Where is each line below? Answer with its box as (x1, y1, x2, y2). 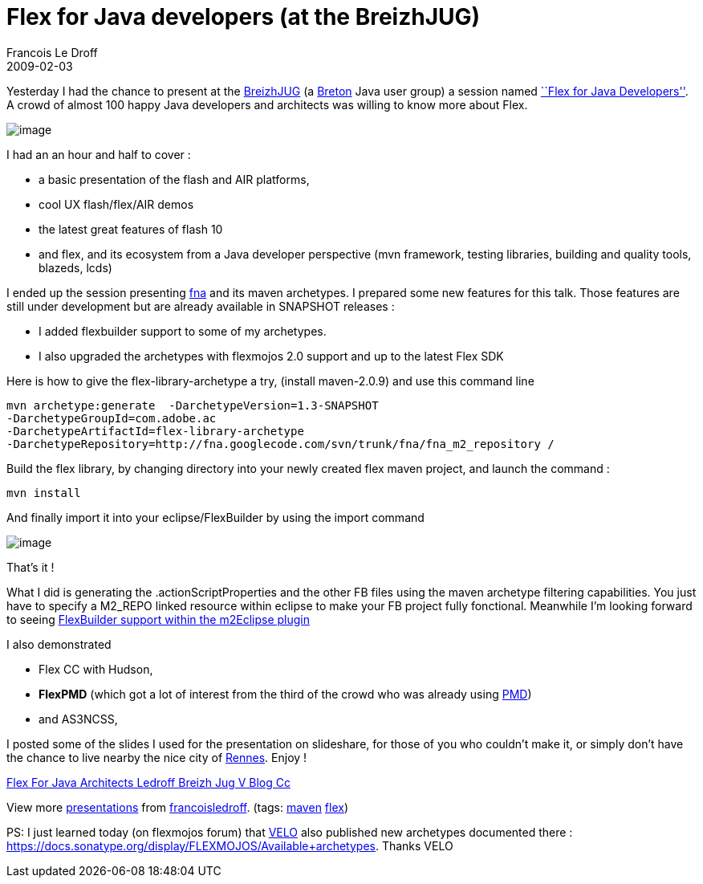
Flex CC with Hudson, (39, 662, 153, 676)
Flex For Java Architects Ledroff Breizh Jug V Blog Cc (6, 775, 291, 789)
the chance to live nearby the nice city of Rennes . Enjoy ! (6, 750, 307, 764)
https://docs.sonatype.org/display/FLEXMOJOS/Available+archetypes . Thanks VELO (6, 838, 453, 853)
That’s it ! (6, 560, 55, 574)
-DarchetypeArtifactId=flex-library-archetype (6, 424, 304, 438)
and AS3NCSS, (39, 711, 118, 726)
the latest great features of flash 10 (39, 222, 223, 236)
